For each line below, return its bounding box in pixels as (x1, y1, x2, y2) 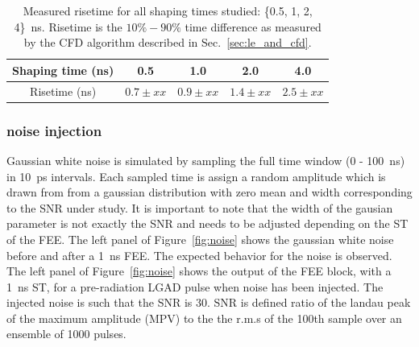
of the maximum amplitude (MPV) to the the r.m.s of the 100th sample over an (6, 309, 402, 326)
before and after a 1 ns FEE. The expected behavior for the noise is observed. (6, 246, 392, 263)
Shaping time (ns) (12, 61, 114, 78)
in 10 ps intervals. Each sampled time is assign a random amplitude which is (6, 167, 386, 184)
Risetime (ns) (30, 82, 97, 99)
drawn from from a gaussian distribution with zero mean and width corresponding (6, 184, 413, 200)
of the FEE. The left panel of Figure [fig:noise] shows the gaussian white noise (6, 230, 394, 247)
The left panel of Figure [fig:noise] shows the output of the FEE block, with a (6, 262, 392, 279)
